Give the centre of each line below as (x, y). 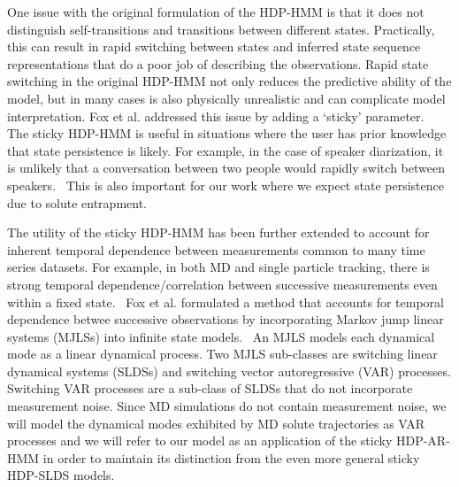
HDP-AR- (423, 441)
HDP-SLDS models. (61, 475)
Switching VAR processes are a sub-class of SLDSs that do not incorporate (210, 388)
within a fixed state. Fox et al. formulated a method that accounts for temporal (226, 301)
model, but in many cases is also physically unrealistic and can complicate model (226, 98)
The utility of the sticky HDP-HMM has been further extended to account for (218, 232)
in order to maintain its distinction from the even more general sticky (231, 457)
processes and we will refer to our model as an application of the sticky (200, 441)
